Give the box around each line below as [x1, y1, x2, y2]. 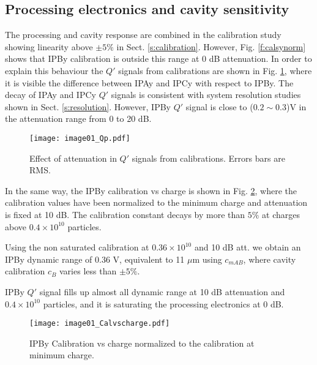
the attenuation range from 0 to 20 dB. [5, 112, 152, 125]
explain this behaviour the [5, 64, 103, 77]
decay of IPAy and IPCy [5, 88, 96, 101]
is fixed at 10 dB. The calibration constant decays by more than [5, 208, 245, 220]
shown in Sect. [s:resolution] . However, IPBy [5, 100, 171, 113]
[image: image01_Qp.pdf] [29, 134, 130, 143]
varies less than [59, 265, 117, 277]
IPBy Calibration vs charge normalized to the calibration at [29, 336, 255, 349]
